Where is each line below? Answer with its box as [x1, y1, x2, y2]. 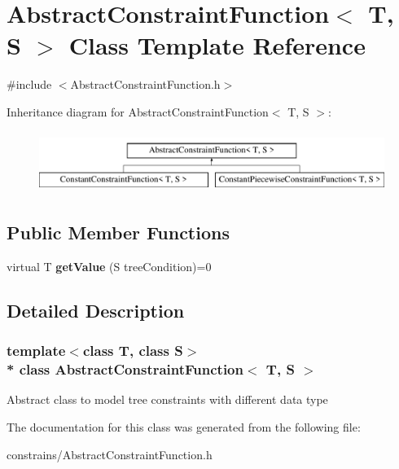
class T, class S [82, 340, 183, 361]
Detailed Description [7, 297, 185, 322]
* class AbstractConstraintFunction [7, 359, 243, 379]
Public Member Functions [7, 220, 230, 245]
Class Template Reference [68, 28, 366, 62]
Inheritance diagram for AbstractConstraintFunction [7, 103, 269, 120]
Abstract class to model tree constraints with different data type [7, 391, 328, 408]
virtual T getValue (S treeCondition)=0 [7, 257, 212, 274]
